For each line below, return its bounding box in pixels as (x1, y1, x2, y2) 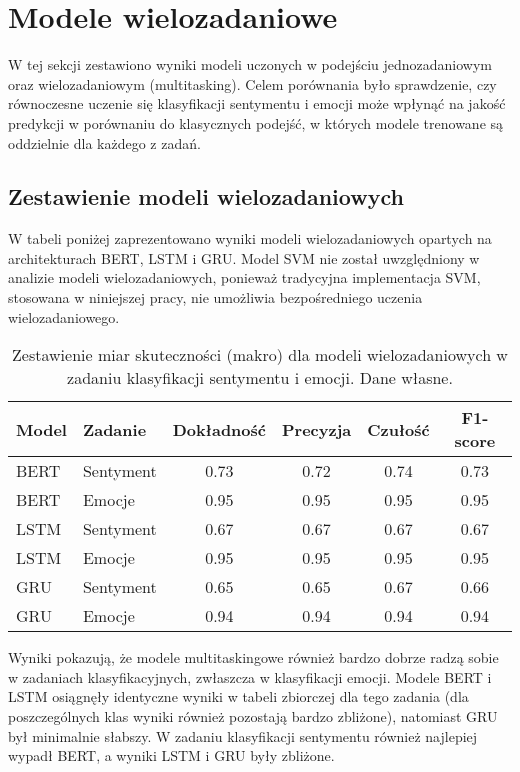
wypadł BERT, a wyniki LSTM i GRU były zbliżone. (8, 745, 335, 766)
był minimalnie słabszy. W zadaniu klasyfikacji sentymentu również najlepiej (8, 725, 478, 746)
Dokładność (172, 417, 266, 441)
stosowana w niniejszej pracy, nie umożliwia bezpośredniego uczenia (8, 287, 423, 308)
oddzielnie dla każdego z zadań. (8, 132, 201, 153)
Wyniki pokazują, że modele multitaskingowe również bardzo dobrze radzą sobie (8, 647, 499, 668)
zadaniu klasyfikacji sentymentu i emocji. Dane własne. (67, 366, 453, 390)
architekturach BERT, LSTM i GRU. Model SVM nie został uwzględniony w (8, 247, 480, 268)
